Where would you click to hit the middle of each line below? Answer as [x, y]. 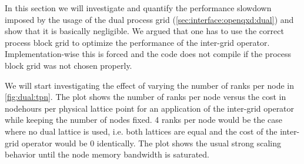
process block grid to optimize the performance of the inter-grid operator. [137, 42]
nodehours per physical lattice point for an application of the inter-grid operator [150, 108]
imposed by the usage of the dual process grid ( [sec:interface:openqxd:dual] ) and [149, 19]
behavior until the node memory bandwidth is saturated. [107, 154]
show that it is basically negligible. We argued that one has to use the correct [144, 31]
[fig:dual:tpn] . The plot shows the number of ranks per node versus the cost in [146, 97]
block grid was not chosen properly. [69, 65]
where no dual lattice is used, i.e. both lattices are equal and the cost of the [141, 131]
